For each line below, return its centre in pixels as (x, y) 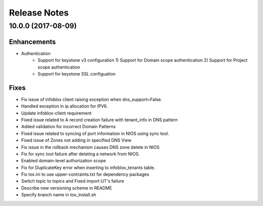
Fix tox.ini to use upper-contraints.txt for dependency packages (85, 174)
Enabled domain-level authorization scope (64, 161)
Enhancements (32, 42)
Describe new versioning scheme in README (66, 188)
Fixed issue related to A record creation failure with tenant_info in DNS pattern (99, 120)
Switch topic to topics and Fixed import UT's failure (73, 181)
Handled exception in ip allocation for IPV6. (65, 106)
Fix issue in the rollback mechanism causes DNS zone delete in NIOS (91, 147)
